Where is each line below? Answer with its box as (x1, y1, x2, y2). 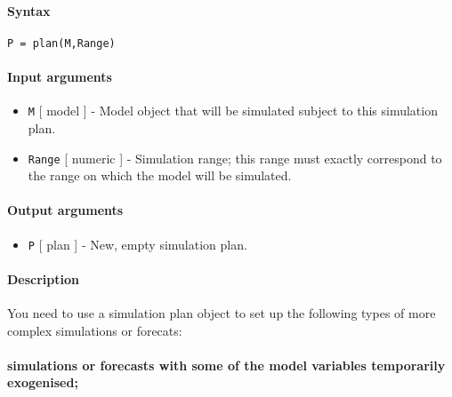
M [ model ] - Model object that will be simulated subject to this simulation (28, 101, 438, 120)
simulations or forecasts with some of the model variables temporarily (7, 355, 446, 374)
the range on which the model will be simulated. (28, 166, 292, 185)
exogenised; (7, 373, 78, 392)
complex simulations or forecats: (7, 321, 182, 339)
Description (7, 269, 80, 288)
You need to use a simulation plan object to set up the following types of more (7, 304, 436, 322)
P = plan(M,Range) (7, 36, 116, 50)
